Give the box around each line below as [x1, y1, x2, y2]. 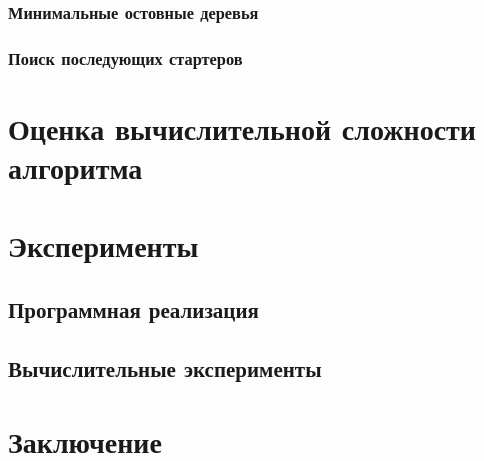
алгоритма [8, 147, 143, 188]
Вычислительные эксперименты [8, 352, 322, 383]
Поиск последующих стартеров [8, 45, 243, 70]
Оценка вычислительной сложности [8, 107, 476, 148]
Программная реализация [8, 294, 259, 325]
